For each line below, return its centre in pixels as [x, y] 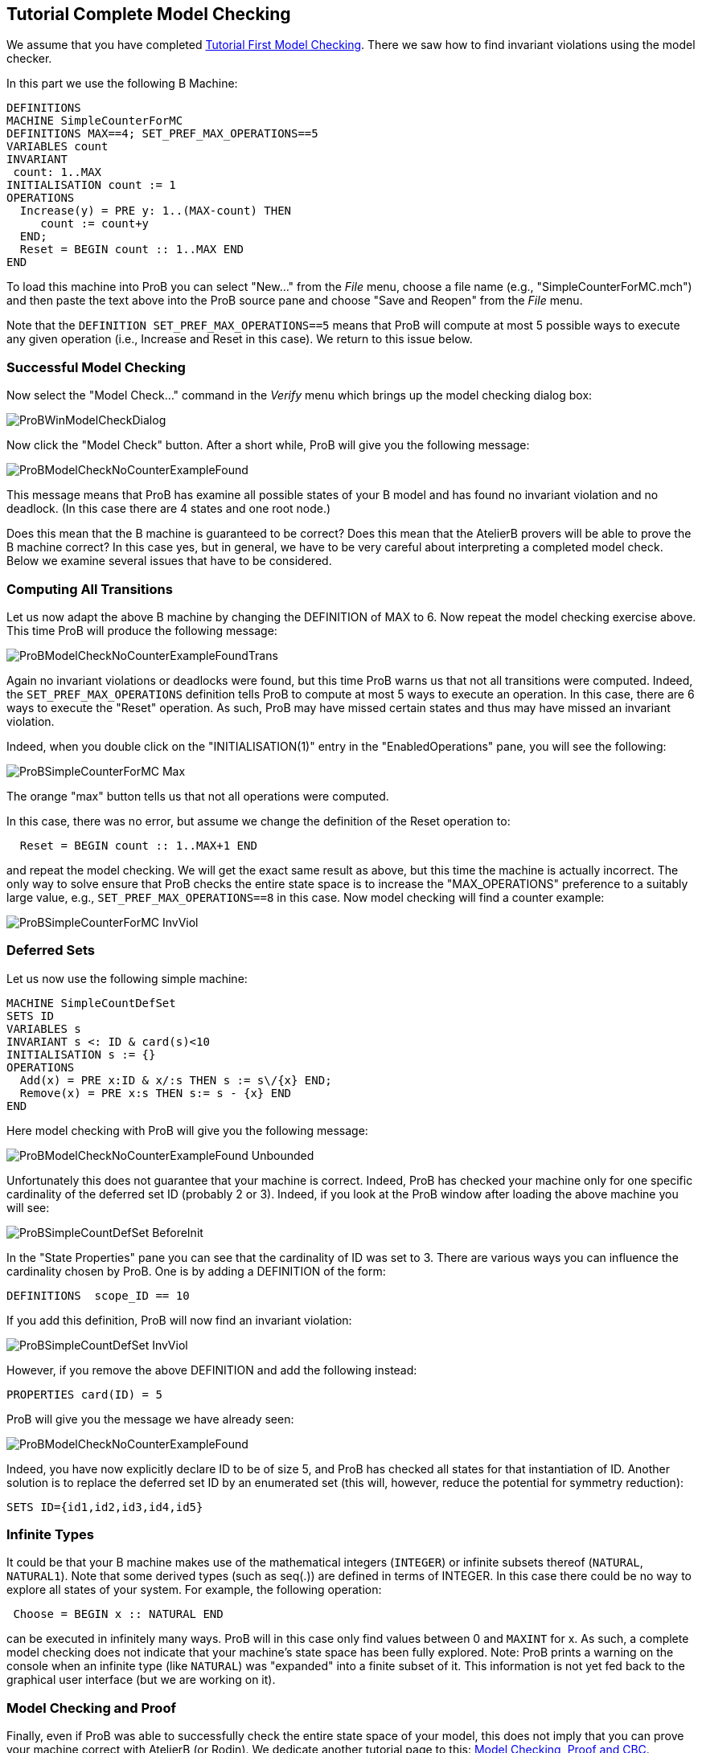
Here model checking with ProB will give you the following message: [187, 1130]
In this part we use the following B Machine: [122, 84]
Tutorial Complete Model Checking [149, 14]
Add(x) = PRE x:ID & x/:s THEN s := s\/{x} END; [176, 1080]
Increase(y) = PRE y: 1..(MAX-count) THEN [156, 211]
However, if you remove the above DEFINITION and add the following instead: [212, 1370]
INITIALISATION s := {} [81, 1054]
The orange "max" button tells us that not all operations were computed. [198, 796]
